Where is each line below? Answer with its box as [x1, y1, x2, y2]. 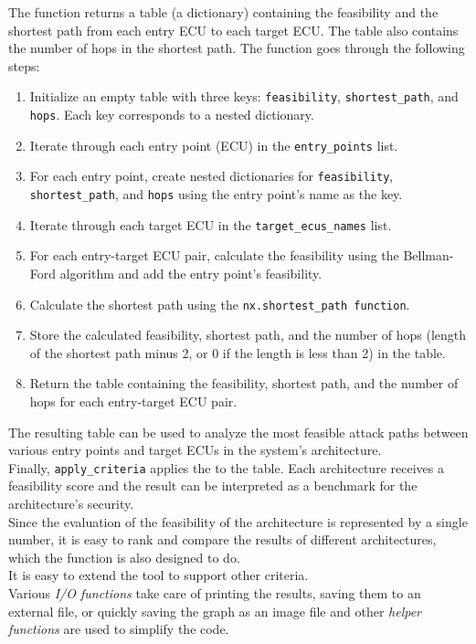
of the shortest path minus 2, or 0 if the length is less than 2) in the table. [29, 343, 446, 362]
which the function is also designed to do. [8, 547, 240, 566]
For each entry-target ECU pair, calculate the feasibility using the [29, 246, 399, 265]
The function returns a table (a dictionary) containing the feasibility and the [8, 3, 439, 21]
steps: [8, 56, 40, 75]
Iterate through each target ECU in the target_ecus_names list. [29, 215, 392, 234]
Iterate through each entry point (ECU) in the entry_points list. [29, 135, 398, 154]
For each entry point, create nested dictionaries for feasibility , [29, 166, 394, 185]
